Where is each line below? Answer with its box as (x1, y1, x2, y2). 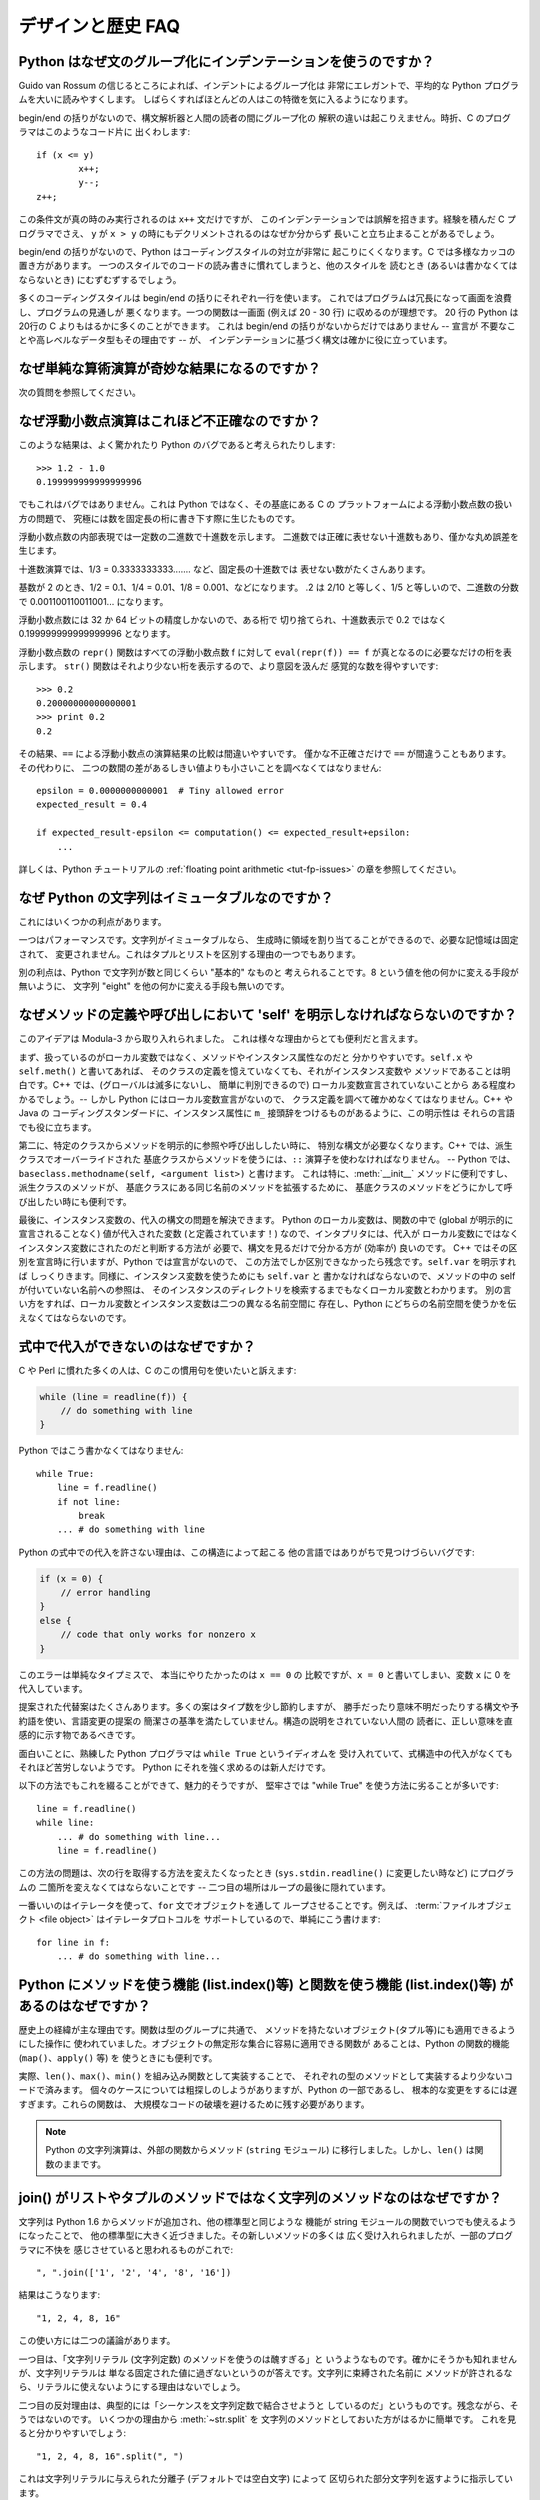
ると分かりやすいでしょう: (18, 2427, 127, 2439)
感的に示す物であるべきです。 (18, 1729, 141, 1741)
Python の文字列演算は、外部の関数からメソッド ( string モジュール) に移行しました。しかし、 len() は (45, 2144, 475, 2156)
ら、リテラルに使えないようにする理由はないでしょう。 (18, 2381, 246, 2393)
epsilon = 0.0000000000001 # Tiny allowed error (36, 785, 285, 796)
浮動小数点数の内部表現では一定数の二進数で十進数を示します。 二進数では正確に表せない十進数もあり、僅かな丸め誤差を (18, 531, 519, 543)
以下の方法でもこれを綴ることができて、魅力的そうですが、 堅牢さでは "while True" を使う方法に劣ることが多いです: (18, 1780, 499, 1792)
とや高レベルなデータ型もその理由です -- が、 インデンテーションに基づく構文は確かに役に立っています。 (18, 334, 453, 346)
